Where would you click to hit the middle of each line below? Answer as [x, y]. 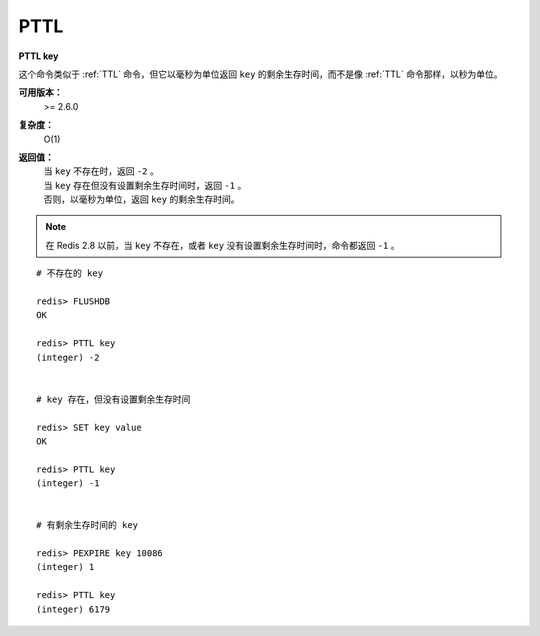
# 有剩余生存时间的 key [87, 525]
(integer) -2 [68, 357]
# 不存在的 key [70, 273]
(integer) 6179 [73, 609]
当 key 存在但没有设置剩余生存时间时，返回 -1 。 [145, 185]
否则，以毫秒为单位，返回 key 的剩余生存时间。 [141, 199]
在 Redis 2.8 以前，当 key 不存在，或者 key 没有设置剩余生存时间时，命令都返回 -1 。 [222, 245]
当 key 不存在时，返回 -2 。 [101, 171]
